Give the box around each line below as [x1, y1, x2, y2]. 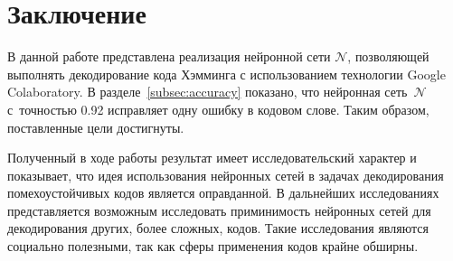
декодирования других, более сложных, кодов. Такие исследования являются [7, 219, 429, 238]
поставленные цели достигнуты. [7, 117, 184, 136]
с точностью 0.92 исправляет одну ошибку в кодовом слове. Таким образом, [7, 99, 429, 118]
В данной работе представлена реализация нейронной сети [7, 47, 331, 66]
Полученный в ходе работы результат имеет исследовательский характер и [7, 148, 417, 167]
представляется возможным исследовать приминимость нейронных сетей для [7, 200, 431, 219]
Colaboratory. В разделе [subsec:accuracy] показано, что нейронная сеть [7, 82, 408, 101]
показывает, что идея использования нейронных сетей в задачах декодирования [7, 165, 444, 184]
